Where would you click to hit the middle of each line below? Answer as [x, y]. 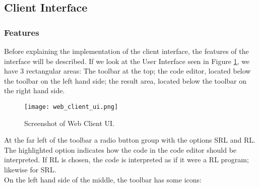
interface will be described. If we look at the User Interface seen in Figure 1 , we [127, 61]
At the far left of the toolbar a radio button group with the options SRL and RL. [130, 140]
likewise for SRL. [30, 169]
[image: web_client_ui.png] [71, 107]
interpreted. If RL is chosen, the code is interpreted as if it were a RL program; [126, 160]
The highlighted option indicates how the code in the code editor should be [120, 149]
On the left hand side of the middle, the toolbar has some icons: [103, 179]
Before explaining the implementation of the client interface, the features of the [126, 51]
